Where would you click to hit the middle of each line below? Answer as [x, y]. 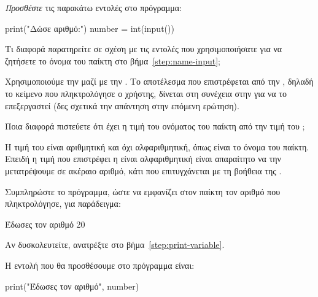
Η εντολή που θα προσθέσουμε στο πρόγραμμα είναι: [100, 265]
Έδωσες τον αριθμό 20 [45, 224]
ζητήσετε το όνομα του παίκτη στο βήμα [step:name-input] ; [113, 60]
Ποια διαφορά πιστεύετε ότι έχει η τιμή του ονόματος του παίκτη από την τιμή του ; [155, 126]
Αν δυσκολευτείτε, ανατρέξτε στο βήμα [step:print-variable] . [115, 245]
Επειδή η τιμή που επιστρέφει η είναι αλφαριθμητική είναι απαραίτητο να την [143, 159]
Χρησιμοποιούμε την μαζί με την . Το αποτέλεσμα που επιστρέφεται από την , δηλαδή [159, 81]
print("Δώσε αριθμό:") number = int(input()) [90, 28]
